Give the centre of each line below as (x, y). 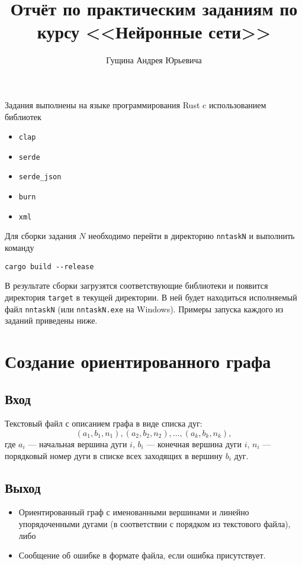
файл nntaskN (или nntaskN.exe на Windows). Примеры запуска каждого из (144, 309)
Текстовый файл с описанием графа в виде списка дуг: (104, 423)
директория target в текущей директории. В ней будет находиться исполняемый (151, 297)
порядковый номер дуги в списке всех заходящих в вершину (114, 455)
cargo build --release (49, 267)
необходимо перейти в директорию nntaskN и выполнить (192, 236)
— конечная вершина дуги (194, 443)
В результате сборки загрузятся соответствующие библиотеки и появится (136, 285)
